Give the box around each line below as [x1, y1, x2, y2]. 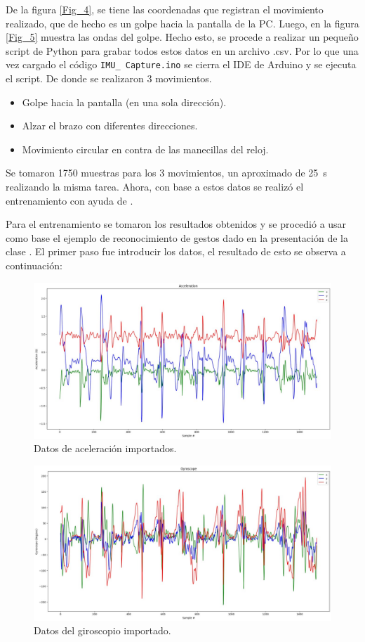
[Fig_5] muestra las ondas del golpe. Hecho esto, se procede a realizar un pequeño [6, 30, 359, 44]
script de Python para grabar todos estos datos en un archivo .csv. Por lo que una [6, 43, 359, 58]
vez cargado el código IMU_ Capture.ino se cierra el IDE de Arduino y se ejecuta [6, 57, 357, 72]
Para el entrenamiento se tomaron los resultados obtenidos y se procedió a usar [6, 217, 347, 231]
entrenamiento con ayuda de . [6, 193, 133, 207]
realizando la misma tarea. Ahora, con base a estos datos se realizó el [6, 179, 304, 193]
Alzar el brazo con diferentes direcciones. [22, 118, 198, 133]
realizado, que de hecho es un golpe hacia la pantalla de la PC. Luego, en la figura [6, 15, 359, 30]
